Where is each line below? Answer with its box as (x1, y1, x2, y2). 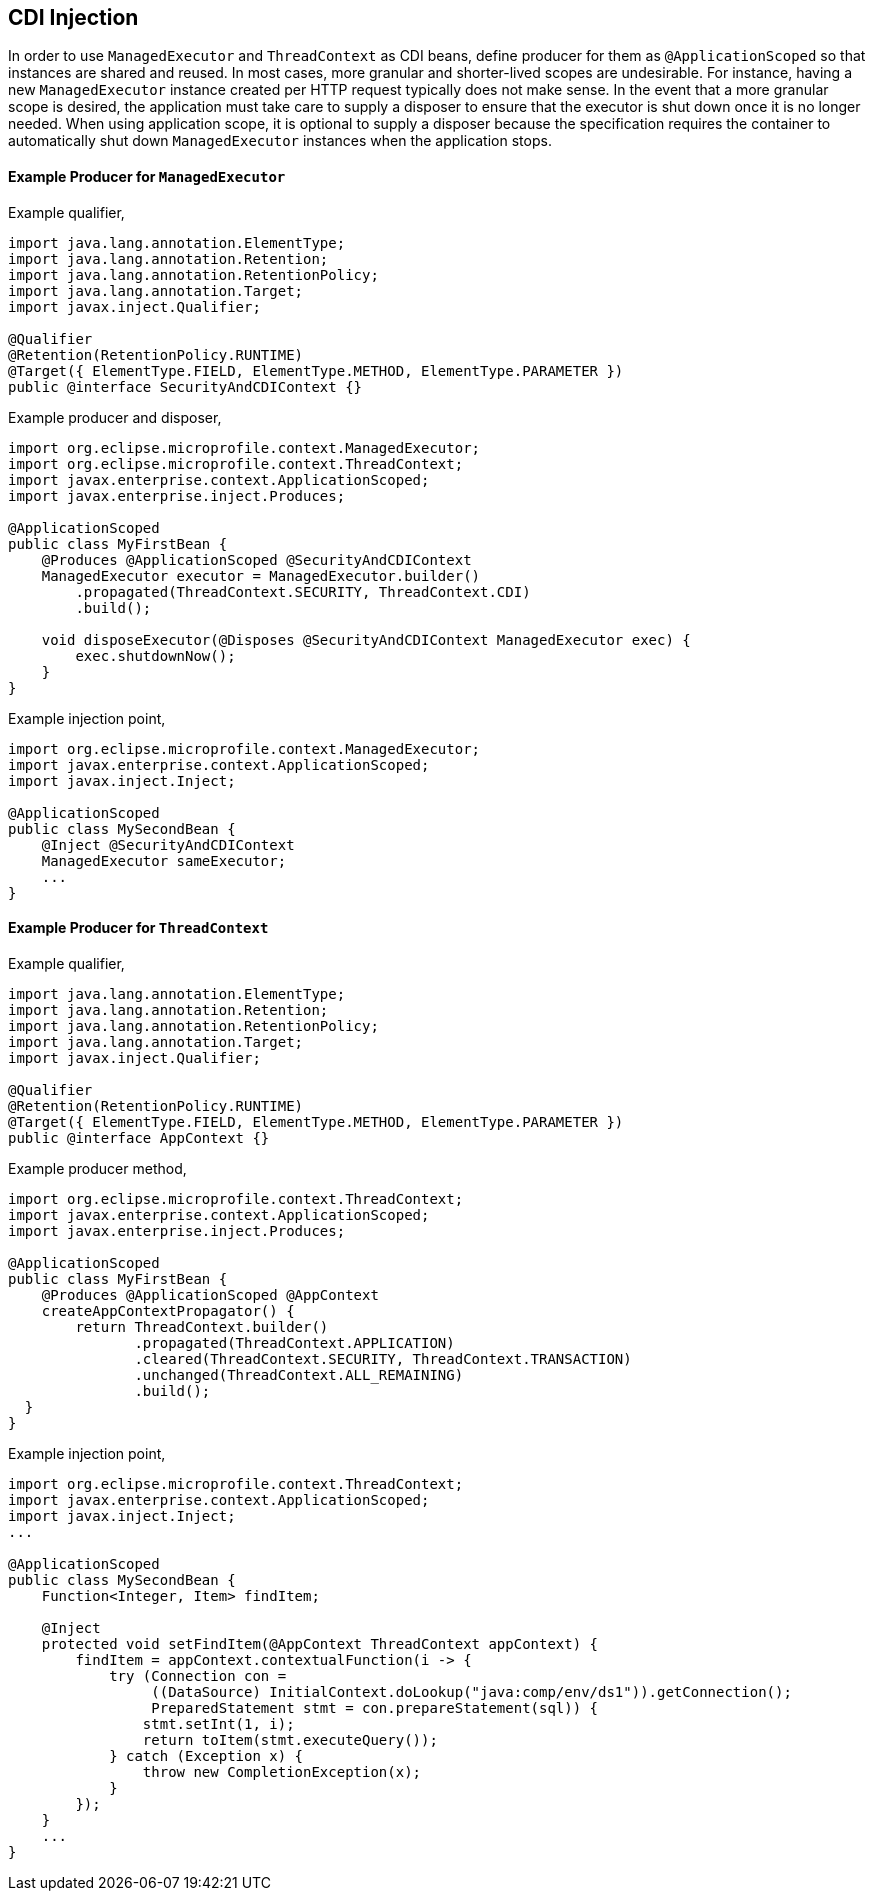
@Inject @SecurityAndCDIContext (41, 836, 295, 853)
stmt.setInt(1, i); (142, 1715, 295, 1732)
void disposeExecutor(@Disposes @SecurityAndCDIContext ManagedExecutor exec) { (41, 631, 691, 648)
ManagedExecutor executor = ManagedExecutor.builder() (41, 567, 481, 584)
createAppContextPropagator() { (41, 1302, 295, 1319)
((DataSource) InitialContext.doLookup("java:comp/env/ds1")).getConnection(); (151, 1683, 792, 1700)
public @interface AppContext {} (8, 1129, 270, 1146)
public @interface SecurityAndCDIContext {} (8, 378, 363, 395)
